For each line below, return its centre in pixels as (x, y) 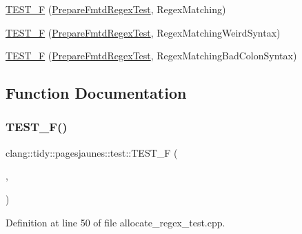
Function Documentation (96, 93)
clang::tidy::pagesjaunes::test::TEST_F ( (92, 152)
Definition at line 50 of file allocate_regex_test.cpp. (115, 222)
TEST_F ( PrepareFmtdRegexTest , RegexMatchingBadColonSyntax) (151, 56)
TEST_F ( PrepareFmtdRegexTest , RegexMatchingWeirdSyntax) (143, 32)
